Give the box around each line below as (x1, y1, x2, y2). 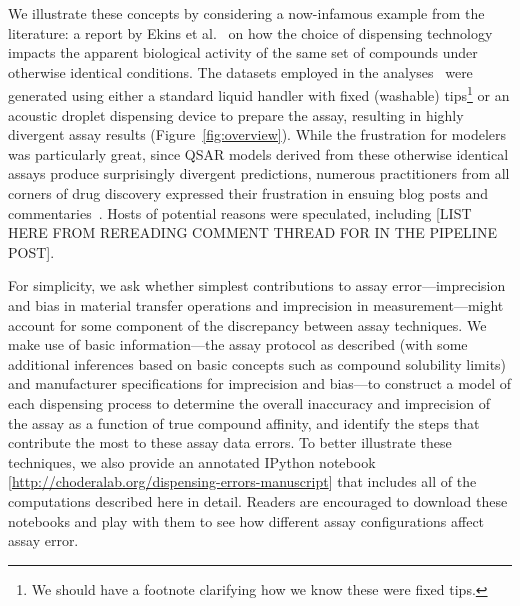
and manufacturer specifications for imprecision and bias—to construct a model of (8, 373, 512, 394)
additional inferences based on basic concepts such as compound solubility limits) (8, 353, 507, 374)
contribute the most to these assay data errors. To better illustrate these (8, 432, 452, 453)
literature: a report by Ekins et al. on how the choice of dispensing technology (8, 22, 493, 43)
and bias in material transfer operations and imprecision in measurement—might (8, 294, 504, 315)
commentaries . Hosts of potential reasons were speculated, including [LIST (8, 202, 472, 223)
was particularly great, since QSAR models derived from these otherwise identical (8, 143, 509, 164)
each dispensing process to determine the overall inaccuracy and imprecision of (8, 392, 491, 413)
